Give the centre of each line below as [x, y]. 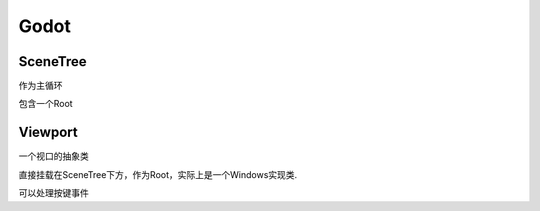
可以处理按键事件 [53, 193]
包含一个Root [46, 104]
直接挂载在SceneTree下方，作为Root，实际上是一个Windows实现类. [158, 174]
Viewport [48, 132]
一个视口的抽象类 [53, 156]
